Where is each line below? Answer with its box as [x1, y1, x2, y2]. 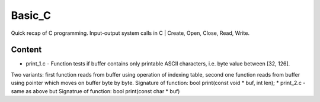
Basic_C [11, 9, 52, 22]
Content [11, 45, 42, 55]
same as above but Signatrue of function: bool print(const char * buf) [11, 87, 180, 94]
